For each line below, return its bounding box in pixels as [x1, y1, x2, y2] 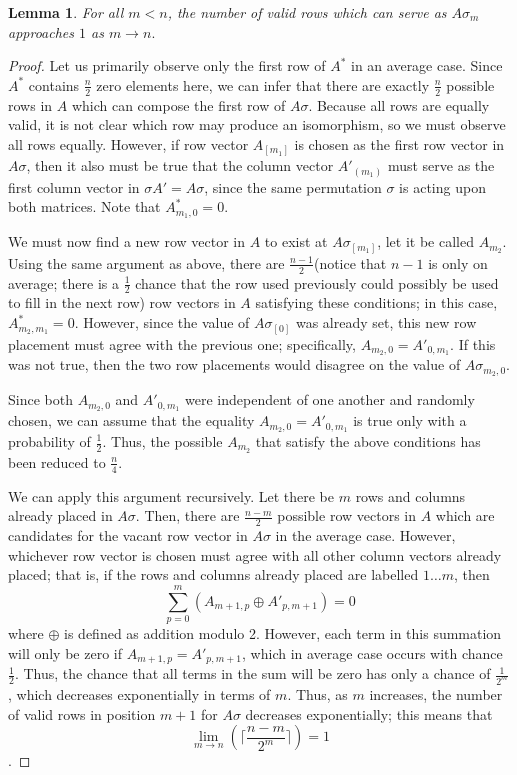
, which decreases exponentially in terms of [8, 683, 271, 704]
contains [28, 74, 80, 95]
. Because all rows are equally [308, 94, 490, 115]
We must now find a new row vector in [8, 231, 245, 252]
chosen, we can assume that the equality [8, 410, 255, 431]
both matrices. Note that [8, 196, 161, 217]
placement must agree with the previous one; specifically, [8, 333, 356, 354]
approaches [8, 21, 75, 42]
